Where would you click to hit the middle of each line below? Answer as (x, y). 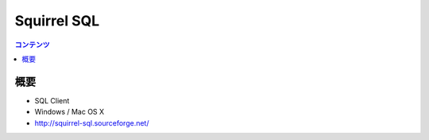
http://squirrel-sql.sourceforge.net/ (92, 122)
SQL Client (52, 100)
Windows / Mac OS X (70, 112)
